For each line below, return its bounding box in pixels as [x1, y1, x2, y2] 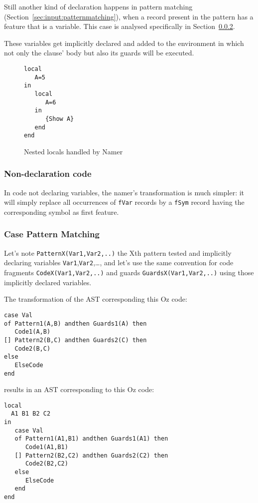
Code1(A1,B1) [25, 444, 68, 451]
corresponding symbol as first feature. [4, 206, 119, 217]
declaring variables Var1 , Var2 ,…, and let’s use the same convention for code [4, 257, 234, 268]
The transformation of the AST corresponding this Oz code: [4, 294, 187, 304]
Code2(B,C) [14, 345, 51, 352]
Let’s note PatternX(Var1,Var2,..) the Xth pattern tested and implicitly [4, 247, 232, 258]
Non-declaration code [4, 167, 92, 180]
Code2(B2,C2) [25, 460, 68, 468]
